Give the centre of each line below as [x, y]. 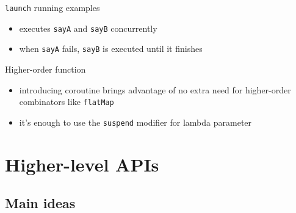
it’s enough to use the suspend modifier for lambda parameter [135, 122]
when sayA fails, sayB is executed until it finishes [111, 49]
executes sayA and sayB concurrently [88, 28]
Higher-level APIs [82, 164]
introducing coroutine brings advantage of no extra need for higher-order [155, 89]
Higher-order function [45, 69]
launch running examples [52, 7]
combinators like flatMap [67, 102]
